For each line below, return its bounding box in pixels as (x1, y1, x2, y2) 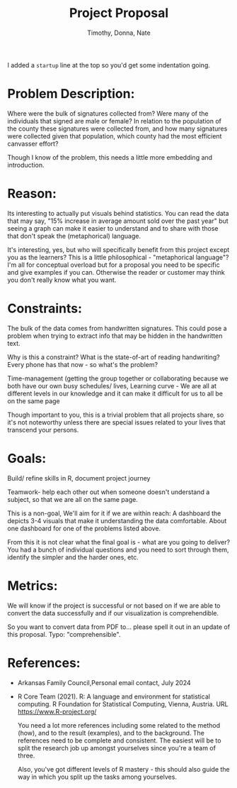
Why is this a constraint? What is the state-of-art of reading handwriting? (7, 353, 221, 361)
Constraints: (7, 300, 83, 317)
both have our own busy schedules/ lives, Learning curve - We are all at (7, 381, 217, 390)
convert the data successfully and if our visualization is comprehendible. (7, 608, 219, 617)
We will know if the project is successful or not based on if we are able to (7, 601, 221, 610)
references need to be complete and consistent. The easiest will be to (17, 736, 221, 745)
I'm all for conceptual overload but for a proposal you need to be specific (7, 261, 221, 269)
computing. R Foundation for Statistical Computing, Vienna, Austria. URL (17, 699, 229, 708)
